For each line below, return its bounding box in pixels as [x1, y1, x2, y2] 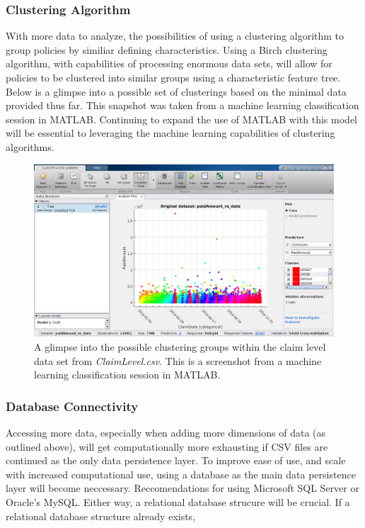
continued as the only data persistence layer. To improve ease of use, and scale [6, 453, 346, 468]
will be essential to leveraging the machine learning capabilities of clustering [6, 125, 335, 140]
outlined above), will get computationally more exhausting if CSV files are [6, 439, 328, 454]
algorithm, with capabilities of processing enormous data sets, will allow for [6, 56, 332, 71]
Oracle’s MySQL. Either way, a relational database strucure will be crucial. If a [6, 495, 350, 509]
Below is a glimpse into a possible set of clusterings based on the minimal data [6, 84, 347, 99]
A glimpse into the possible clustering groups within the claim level [34, 339, 326, 354]
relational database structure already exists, [6, 508, 196, 523]
